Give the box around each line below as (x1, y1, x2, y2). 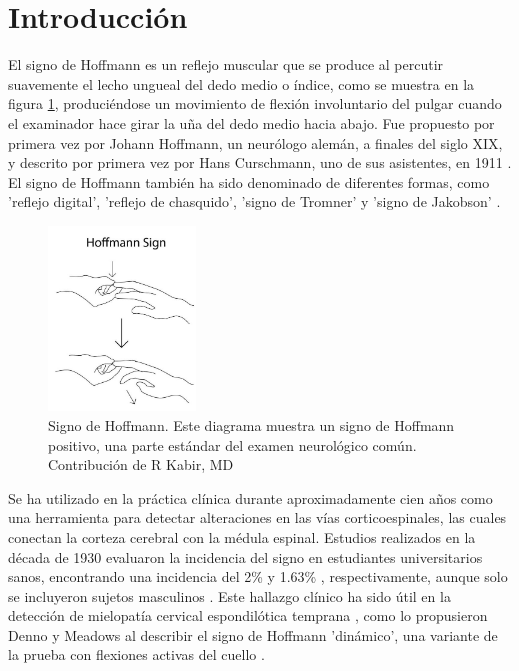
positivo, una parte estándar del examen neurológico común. (48, 434, 417, 455)
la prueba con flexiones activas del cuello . (8, 644, 265, 665)
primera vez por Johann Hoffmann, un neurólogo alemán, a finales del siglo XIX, (8, 132, 503, 153)
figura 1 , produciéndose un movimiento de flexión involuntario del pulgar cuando (8, 93, 502, 114)
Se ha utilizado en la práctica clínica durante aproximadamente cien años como (8, 487, 493, 508)
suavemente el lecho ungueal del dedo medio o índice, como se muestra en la (8, 73, 475, 94)
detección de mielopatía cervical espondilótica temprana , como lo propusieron (8, 605, 488, 626)
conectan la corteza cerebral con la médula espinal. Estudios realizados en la (8, 526, 476, 547)
